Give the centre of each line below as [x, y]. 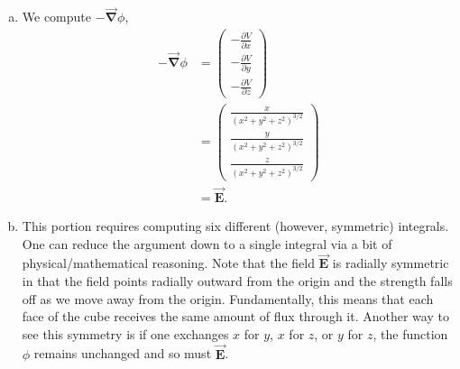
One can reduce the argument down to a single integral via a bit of [207, 243]
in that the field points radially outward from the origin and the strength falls [237, 280]
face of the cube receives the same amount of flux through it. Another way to [235, 316]
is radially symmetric [391, 263]
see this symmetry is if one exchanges [125, 333]
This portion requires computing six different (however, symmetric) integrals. [235, 225]
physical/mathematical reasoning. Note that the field [168, 263]
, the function [410, 333]
